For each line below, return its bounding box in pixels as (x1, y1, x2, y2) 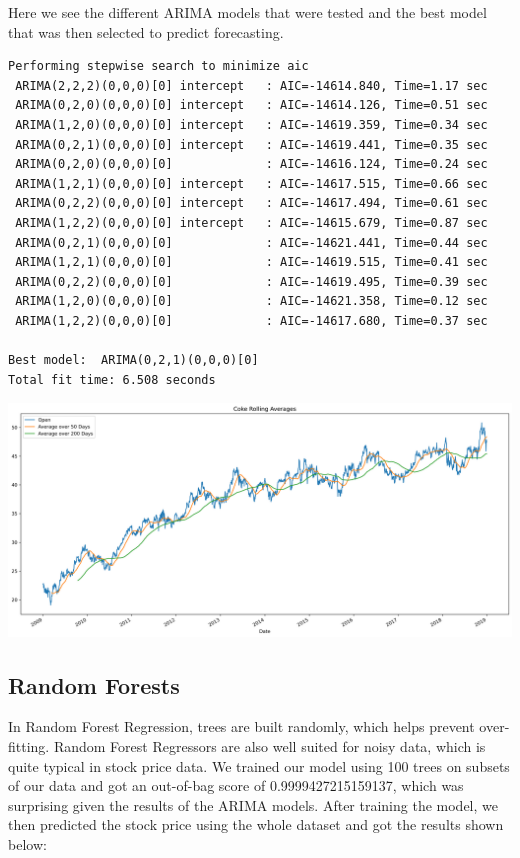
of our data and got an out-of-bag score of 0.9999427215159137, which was (8, 775, 464, 796)
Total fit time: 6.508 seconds (8, 372, 216, 387)
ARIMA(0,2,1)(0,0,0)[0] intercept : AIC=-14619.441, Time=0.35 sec (15, 137, 488, 152)
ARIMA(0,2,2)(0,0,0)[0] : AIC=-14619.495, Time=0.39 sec (15, 274, 488, 289)
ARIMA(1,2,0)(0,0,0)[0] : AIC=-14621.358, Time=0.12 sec (15, 294, 488, 309)
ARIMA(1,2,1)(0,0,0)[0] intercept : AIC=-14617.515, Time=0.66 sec (15, 176, 488, 191)
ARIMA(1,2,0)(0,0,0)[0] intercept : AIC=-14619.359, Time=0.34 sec (15, 117, 488, 132)
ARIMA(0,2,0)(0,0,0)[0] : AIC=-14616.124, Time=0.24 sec (15, 157, 488, 172)
